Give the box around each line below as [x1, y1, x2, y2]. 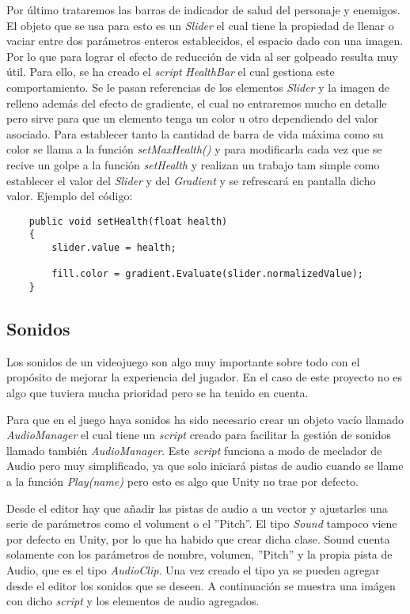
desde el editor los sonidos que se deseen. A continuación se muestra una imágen [6, 577, 396, 593]
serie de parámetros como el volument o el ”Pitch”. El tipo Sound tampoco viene [6, 515, 397, 532]
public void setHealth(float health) [28, 215, 228, 227]
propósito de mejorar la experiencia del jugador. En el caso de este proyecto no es [6, 369, 403, 385]
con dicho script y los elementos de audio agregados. [6, 593, 260, 609]
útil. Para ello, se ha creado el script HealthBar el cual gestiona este [6, 63, 335, 80]
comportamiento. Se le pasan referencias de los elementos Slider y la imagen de [6, 78, 390, 95]
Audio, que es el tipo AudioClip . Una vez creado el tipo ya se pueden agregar [6, 561, 380, 578]
